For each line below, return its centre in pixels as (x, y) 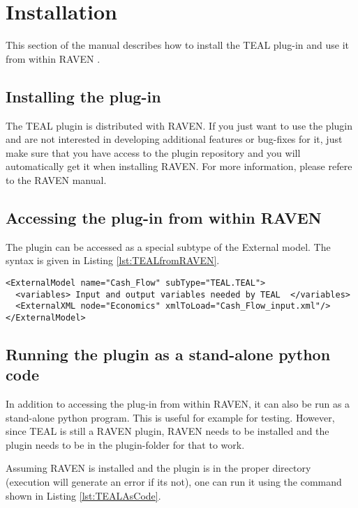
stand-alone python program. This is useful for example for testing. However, (170, 417)
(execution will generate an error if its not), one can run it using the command (174, 482)
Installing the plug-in (83, 96)
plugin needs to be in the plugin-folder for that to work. (125, 444)
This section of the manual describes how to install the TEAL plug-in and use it (178, 45)
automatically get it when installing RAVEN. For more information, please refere (179, 166)
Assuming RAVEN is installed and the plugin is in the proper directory (158, 468)
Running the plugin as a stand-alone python (168, 354)
